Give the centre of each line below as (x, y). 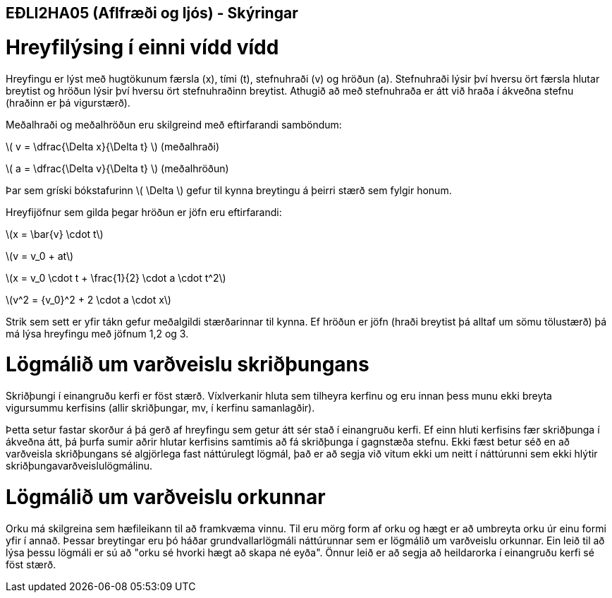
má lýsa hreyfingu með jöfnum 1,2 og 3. (97, 333)
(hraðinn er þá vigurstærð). (68, 102)
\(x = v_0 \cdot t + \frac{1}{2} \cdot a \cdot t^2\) (116, 277)
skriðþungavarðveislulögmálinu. (79, 466)
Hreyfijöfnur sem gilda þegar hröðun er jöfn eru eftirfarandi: (144, 212)
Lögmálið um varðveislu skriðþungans (188, 365)
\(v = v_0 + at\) (40, 256)
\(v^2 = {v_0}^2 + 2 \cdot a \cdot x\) (88, 299)
